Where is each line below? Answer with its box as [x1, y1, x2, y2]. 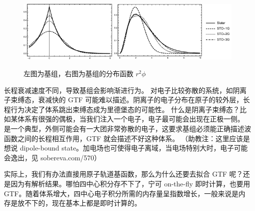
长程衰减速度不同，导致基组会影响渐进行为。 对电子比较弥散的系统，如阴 [4, 85, 240, 95]
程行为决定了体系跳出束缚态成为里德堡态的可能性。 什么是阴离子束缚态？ [4, 104, 240, 114]
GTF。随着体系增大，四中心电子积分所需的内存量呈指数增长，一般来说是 [4, 188, 239, 198]
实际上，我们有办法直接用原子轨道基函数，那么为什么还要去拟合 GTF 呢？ [4, 169, 243, 179]
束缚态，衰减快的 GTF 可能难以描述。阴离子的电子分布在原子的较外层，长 [10, 94, 250, 105]
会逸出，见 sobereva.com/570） [4, 152, 101, 162]
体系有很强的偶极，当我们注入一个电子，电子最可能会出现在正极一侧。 [17, 114, 244, 124]
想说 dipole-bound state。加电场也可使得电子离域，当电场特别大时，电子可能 [4, 143, 248, 153]
